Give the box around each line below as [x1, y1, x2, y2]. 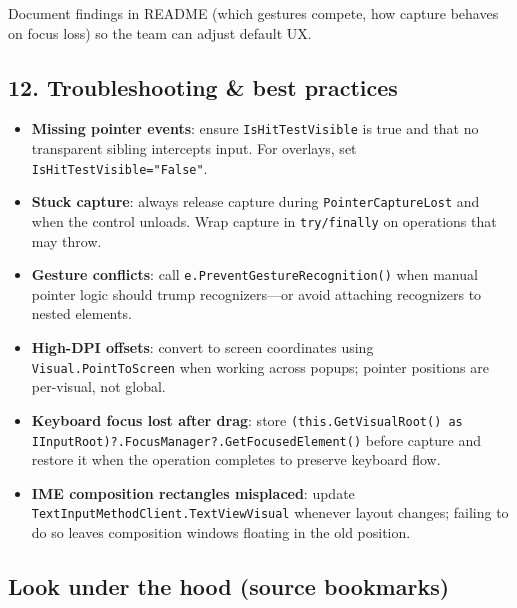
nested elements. [31, 303, 132, 324]
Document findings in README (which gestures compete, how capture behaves [8, 3, 499, 23]
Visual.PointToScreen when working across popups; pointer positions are [31, 356, 489, 377]
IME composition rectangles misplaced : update [31, 482, 355, 503]
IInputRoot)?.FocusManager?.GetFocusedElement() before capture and [31, 429, 481, 450]
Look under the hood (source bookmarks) [8, 571, 450, 602]
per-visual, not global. [31, 376, 166, 397]
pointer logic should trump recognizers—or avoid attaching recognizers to [31, 283, 482, 304]
